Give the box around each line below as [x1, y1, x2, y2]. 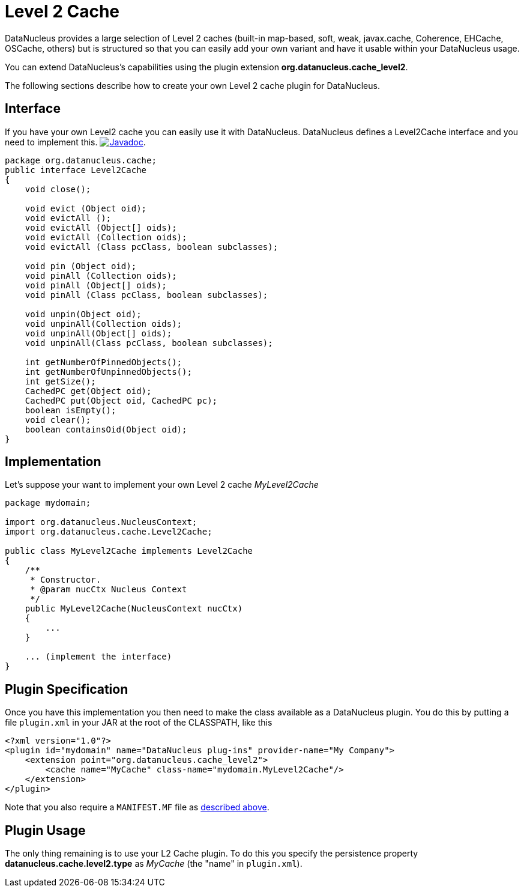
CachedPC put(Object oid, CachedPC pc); [25, 395, 218, 405]
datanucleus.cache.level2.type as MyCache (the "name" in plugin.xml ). [5, 858, 303, 869]
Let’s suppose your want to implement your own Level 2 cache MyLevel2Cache [5, 479, 319, 490]
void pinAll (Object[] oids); [25, 280, 167, 290]
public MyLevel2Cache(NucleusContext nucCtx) [25, 604, 243, 614]
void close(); [25, 184, 91, 194]
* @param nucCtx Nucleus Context [30, 584, 187, 595]
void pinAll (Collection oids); [25, 270, 177, 281]
